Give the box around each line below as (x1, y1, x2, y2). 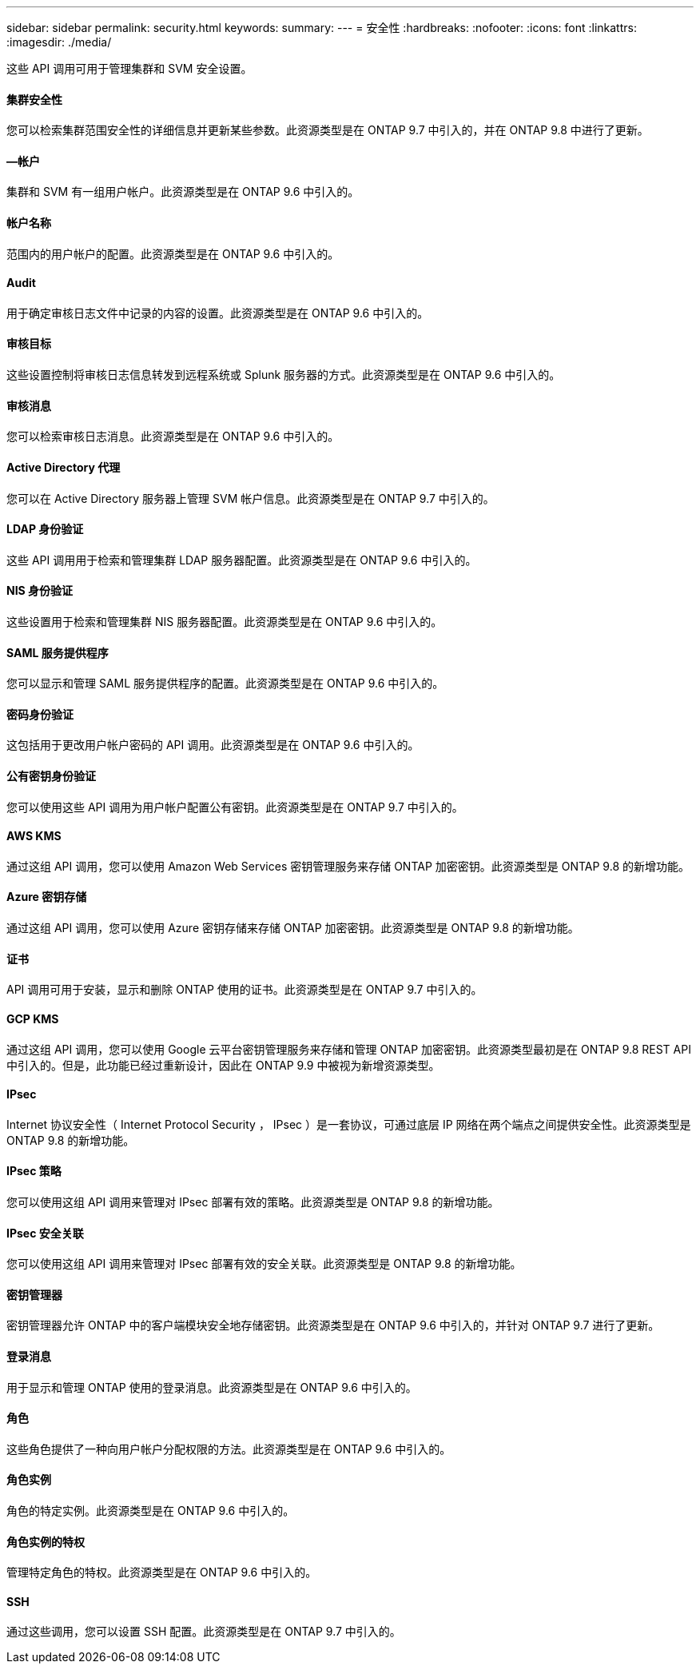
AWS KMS (6, 829, 62, 843)
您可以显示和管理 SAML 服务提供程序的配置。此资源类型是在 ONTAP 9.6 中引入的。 (6, 676, 444, 691)
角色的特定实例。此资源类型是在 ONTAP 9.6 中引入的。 (6, 1504, 295, 1518)
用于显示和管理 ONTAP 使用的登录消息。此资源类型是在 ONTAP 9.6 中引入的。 (6, 1380, 417, 1394)
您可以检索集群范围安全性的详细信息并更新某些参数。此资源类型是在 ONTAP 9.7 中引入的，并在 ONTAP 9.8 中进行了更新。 (6, 123, 649, 138)
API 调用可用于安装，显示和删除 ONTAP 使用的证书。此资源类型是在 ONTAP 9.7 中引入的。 (6, 982, 483, 997)
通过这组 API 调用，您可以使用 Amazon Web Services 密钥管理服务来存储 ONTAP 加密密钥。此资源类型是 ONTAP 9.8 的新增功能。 (6, 859, 690, 873)
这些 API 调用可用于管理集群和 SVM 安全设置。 (6, 62, 253, 75)
